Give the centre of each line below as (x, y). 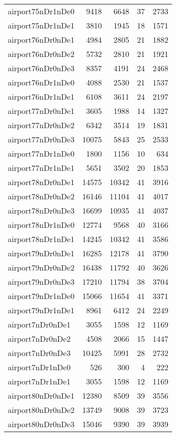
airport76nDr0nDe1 (41, 40)
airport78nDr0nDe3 (41, 210)
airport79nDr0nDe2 (41, 267)
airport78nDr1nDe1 (41, 239)
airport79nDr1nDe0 (41, 296)
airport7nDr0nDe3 (39, 353)
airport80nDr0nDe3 (41, 424)
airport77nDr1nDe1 (41, 168)
